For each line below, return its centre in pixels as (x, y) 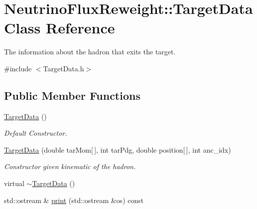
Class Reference (60, 28)
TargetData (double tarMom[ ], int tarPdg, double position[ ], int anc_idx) (118, 149)
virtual (14, 183)
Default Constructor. (36, 133)
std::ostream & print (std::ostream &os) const (74, 200)
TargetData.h (64, 68)
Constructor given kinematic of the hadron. (70, 166)
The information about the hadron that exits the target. (90, 52)
